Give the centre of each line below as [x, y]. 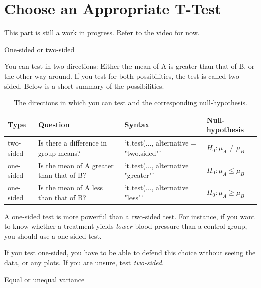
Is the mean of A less [71, 187]
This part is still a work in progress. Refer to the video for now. [102, 32]
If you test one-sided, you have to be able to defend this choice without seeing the [130, 253]
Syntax [137, 125]
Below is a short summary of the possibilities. [94, 86]
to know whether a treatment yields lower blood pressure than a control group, [126, 226]
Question [54, 125]
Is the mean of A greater [76, 165]
